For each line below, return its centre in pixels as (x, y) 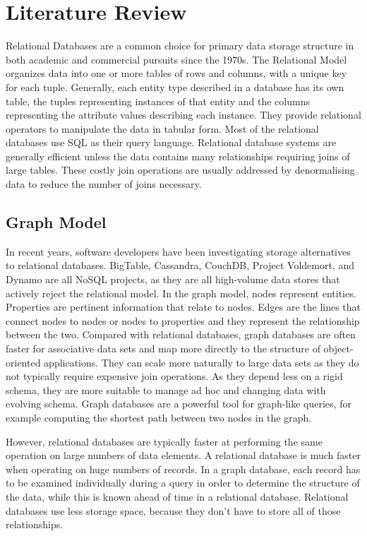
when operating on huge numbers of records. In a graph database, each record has (183, 469)
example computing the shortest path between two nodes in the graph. (159, 417)
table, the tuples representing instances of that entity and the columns (158, 101)
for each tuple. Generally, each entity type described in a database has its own (175, 87)
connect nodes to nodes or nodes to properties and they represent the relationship (183, 320)
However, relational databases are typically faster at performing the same (164, 441)
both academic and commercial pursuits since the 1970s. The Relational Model (176, 59)
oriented (23, 362)
